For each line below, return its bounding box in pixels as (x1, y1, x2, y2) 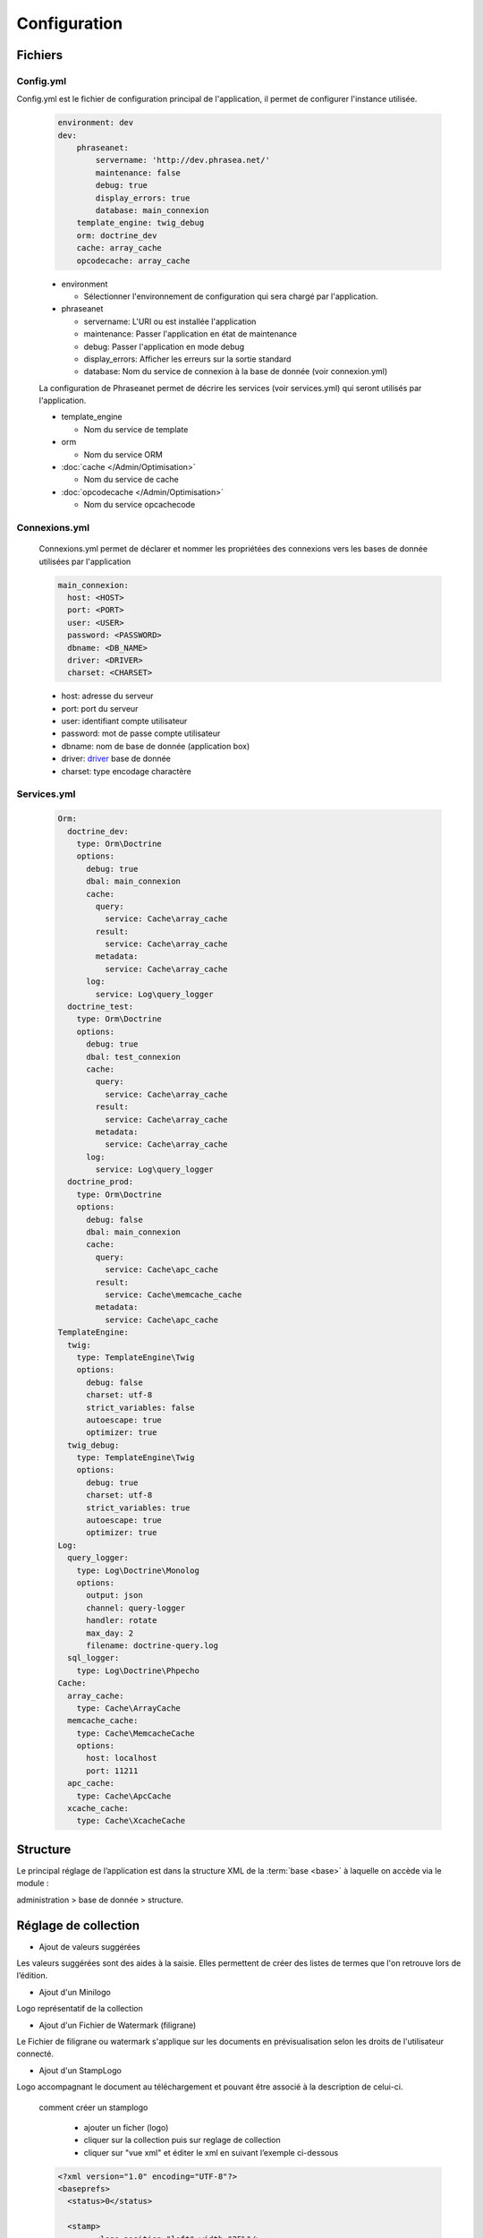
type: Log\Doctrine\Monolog (76, 1565, 200, 1576)
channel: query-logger (86, 1602, 186, 1613)
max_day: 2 (86, 1627, 134, 1638)
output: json (86, 1590, 143, 1601)
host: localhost (86, 1753, 157, 1764)
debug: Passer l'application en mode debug (83, 341, 245, 352)
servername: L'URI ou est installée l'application (83, 316, 257, 327)
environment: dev (57, 117, 134, 128)
